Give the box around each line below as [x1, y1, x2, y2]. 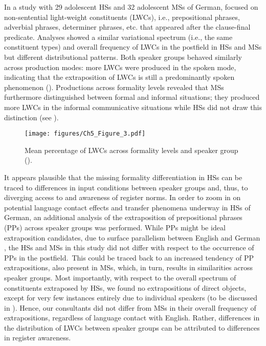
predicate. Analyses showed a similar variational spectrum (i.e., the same [4, 31, 233, 42]
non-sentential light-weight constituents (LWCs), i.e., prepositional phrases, [4, 11, 240, 22]
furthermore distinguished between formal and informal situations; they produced [4, 92, 260, 102]
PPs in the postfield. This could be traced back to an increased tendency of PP [4, 252, 254, 263]
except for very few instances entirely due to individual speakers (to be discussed [4, 292, 257, 303]
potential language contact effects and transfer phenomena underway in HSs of [4, 202, 251, 212]
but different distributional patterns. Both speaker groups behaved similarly [4, 51, 242, 62]
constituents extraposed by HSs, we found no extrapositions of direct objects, [4, 282, 247, 293]
